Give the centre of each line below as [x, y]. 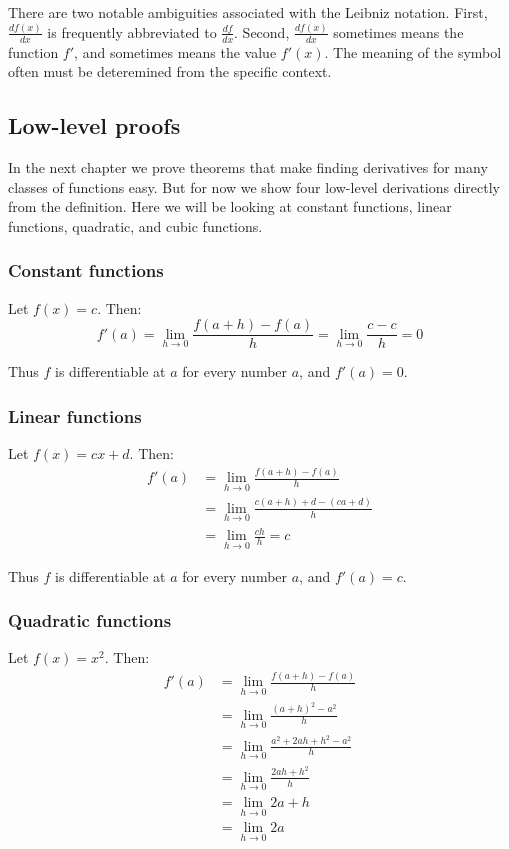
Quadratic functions [90, 620]
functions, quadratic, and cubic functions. [135, 225]
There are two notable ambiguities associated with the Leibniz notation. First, [248, 12]
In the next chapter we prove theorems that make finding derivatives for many [248, 167]
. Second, [262, 31]
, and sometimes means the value [175, 51]
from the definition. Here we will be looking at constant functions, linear [230, 206]
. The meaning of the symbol [413, 51]
